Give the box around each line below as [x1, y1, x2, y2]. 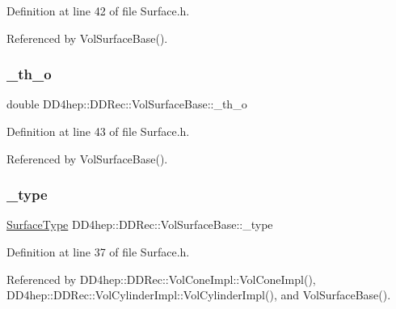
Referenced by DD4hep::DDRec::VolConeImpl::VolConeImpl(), [6, 270, 316, 287]
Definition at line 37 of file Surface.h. [6, 243, 190, 260]
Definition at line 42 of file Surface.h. [6, 2, 190, 19]
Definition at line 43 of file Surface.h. [6, 123, 190, 139]
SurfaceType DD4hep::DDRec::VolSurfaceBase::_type [6, 216, 273, 233]
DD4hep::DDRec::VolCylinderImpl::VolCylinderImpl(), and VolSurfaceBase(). [6, 286, 391, 303]
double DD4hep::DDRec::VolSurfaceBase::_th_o [6, 95, 247, 112]
